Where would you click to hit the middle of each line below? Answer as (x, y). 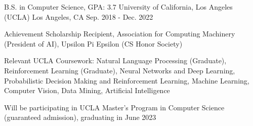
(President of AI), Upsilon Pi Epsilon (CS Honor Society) (93, 43)
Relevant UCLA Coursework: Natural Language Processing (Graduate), (115, 60)
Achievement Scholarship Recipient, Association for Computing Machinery (120, 34)
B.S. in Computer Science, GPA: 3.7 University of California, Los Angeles (118, 7)
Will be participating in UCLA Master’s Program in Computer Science (114, 107)
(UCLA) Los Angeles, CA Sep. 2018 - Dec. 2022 (79, 16)
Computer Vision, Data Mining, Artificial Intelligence (87, 90)
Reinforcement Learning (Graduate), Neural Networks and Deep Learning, (120, 70)
